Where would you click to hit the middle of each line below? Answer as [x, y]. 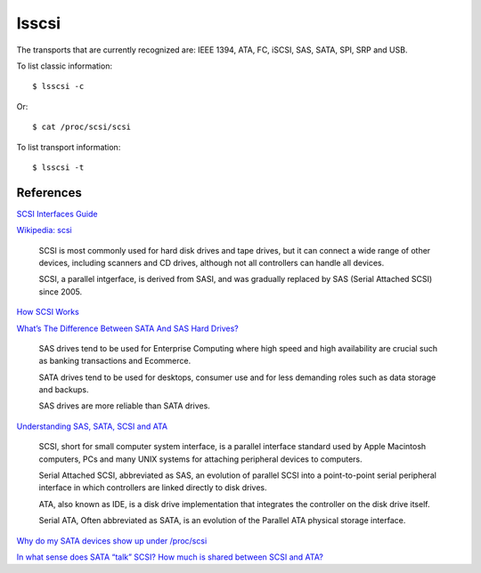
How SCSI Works [48, 312]
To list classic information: [65, 66]
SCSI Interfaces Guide [57, 214]
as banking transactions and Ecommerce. [115, 361]
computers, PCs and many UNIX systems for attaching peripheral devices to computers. [200, 459]
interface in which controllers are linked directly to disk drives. [153, 488]
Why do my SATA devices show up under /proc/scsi [112, 541]
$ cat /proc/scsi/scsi [82, 127]
